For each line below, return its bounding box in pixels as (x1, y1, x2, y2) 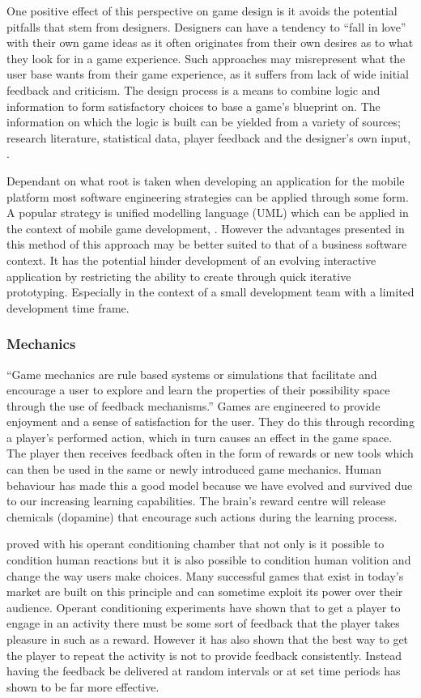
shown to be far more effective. (6, 678, 159, 695)
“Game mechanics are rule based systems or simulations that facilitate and (6, 365, 377, 382)
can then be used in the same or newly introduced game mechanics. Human (6, 461, 382, 478)
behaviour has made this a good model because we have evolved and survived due (6, 476, 413, 493)
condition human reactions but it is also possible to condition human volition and (6, 551, 411, 568)
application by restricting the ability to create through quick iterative (6, 267, 351, 284)
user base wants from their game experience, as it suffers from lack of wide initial (6, 66, 409, 83)
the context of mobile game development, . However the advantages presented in (6, 219, 405, 236)
